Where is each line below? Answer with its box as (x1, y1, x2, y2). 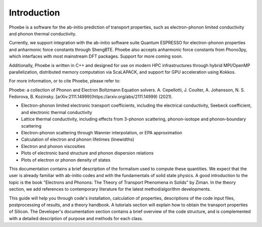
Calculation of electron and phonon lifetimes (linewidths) (21, 136, 134, 143)
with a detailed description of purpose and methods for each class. (9, 215, 143, 221)
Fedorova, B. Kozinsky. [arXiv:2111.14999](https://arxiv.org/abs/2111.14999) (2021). (9, 94, 173, 99)
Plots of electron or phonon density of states (21, 157, 111, 162)
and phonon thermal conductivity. (9, 31, 77, 36)
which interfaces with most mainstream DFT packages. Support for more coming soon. (9, 53, 183, 59)
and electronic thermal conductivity (21, 109, 92, 115)
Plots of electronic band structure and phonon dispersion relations (21, 150, 154, 156)
